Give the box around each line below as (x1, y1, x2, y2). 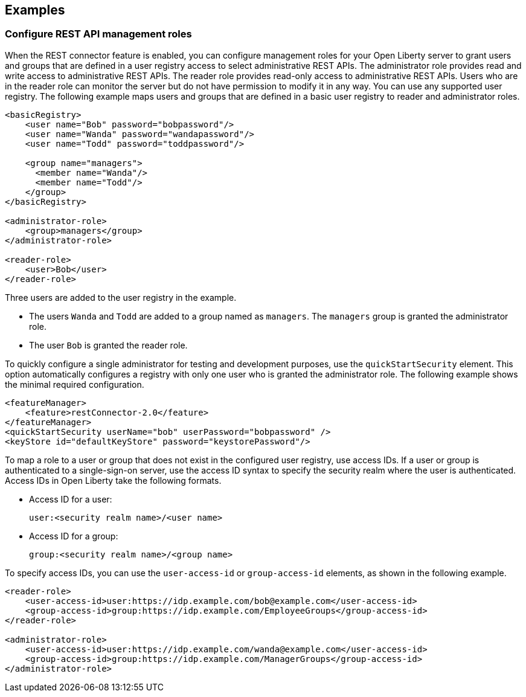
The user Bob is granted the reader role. (29, 339, 188, 350)
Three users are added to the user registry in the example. (5, 292, 237, 303)
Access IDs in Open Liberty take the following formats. (5, 475, 222, 486)
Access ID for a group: (29, 530, 118, 541)
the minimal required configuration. (5, 379, 144, 390)
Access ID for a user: (29, 493, 112, 504)
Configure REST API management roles (5, 28, 192, 40)
